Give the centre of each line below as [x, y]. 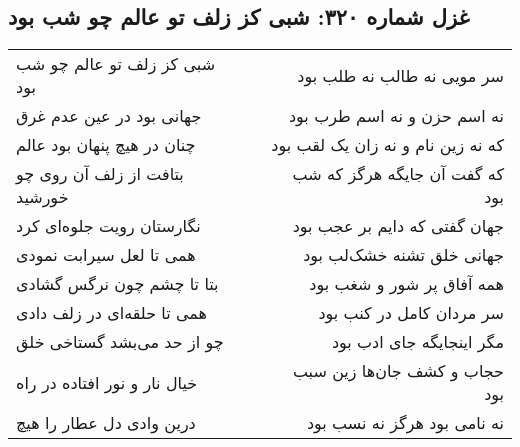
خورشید [42, 197]
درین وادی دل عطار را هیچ [106, 423]
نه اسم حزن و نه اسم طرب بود [396, 116]
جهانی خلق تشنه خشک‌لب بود [403, 255]
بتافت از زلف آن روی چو [100, 174]
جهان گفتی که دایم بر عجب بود [398, 226]
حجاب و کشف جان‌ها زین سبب [398, 371]
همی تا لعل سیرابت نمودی [106, 255]
